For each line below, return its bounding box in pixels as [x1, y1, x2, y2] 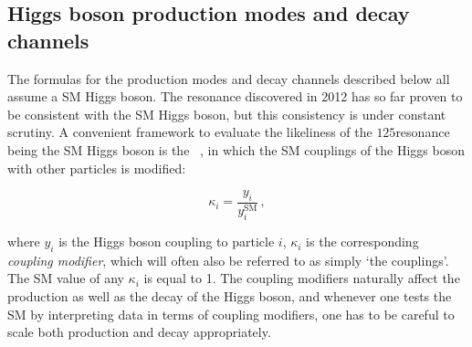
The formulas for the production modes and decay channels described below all [7, 68, 450, 88]
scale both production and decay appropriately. [7, 322, 271, 342]
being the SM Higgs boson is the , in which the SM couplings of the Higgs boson [7, 140, 465, 159]
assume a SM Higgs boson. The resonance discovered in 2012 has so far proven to [7, 87, 463, 106]
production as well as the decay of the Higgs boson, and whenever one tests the [7, 287, 452, 306]
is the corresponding [306, 232, 419, 251]
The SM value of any [7, 268, 124, 288]
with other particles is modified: [7, 158, 186, 177]
